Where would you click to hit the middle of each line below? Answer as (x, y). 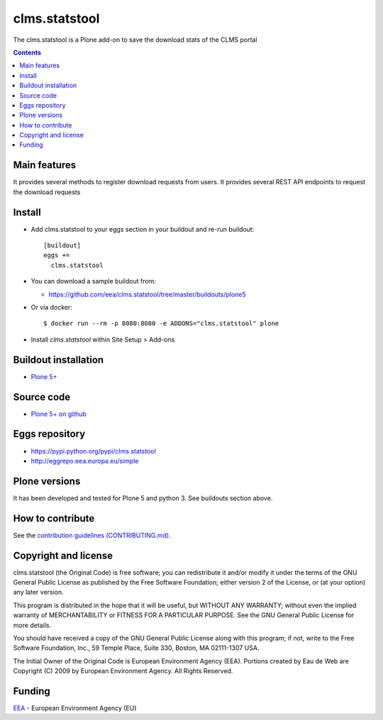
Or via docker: (51, 307)
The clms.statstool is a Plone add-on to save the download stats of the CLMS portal (135, 40)
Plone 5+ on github (59, 414)
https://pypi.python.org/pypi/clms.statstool (93, 451)
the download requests (47, 192)
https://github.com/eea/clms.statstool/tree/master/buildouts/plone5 (147, 294)
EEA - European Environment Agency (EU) (75, 708)
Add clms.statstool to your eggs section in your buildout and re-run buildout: (143, 229)
